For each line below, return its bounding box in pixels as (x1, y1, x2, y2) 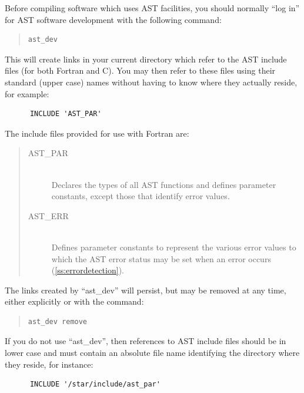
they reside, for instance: (5, 358, 93, 370)
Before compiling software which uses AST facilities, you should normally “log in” (5, 2, 300, 14)
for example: (5, 87, 49, 100)
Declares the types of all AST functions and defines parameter (51, 178, 276, 190)
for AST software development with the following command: (5, 13, 222, 25)
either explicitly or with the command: (5, 295, 144, 308)
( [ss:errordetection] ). (51, 264, 124, 276)
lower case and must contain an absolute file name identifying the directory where (5, 346, 300, 359)
